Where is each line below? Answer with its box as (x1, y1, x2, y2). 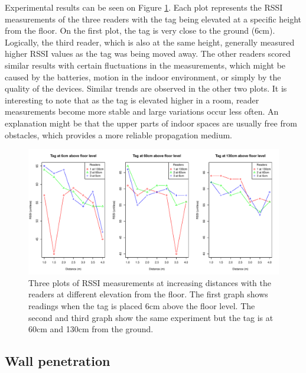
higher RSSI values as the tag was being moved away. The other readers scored (5, 47, 291, 60)
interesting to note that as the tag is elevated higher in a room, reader (5, 93, 259, 106)
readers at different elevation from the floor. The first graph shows (28, 288, 268, 300)
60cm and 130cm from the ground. (28, 323, 154, 335)
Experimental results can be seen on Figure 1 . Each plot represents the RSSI (5, 1, 283, 13)
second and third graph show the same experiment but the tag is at (28, 311, 274, 323)
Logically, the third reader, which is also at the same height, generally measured (5, 35, 295, 48)
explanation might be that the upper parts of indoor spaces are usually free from (5, 116, 297, 129)
